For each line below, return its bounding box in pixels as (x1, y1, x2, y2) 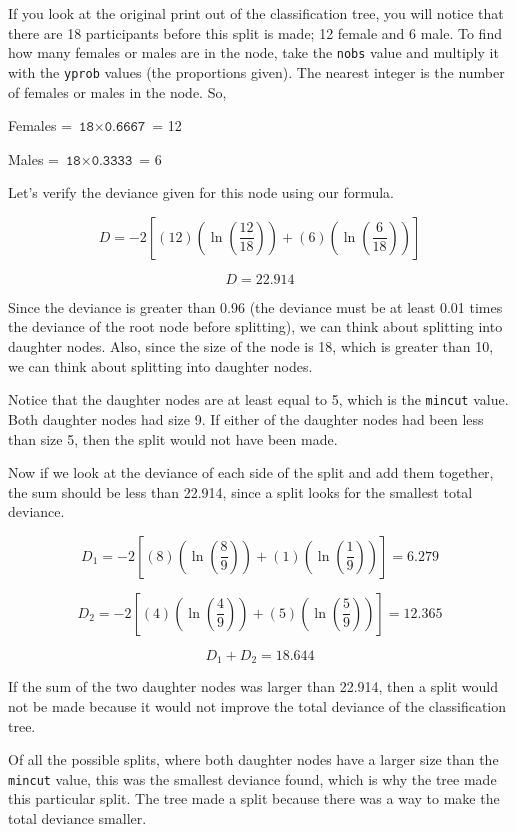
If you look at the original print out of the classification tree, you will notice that (8, 3, 504, 23)
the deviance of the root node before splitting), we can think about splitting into (8, 316, 503, 337)
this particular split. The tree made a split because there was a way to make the (8, 788, 500, 809)
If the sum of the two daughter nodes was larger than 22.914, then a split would (8, 676, 499, 697)
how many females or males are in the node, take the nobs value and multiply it (8, 42, 499, 63)
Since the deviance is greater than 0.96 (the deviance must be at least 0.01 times (8, 296, 503, 317)
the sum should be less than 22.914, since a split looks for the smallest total (8, 481, 473, 502)
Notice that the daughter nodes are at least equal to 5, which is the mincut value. (8, 389, 509, 410)
